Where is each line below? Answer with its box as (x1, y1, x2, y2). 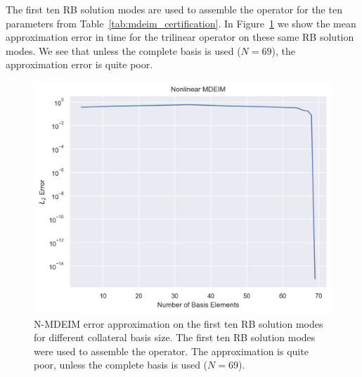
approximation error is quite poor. (6, 57, 153, 72)
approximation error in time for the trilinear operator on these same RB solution (6, 30, 354, 44)
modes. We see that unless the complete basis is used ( (6, 43, 241, 58)
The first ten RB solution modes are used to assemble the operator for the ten (6, 2, 342, 16)
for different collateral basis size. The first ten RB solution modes (34, 330, 316, 345)
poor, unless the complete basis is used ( (34, 357, 208, 372)
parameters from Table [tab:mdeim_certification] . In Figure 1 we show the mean (6, 15, 356, 30)
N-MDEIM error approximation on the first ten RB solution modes (34, 316, 323, 331)
